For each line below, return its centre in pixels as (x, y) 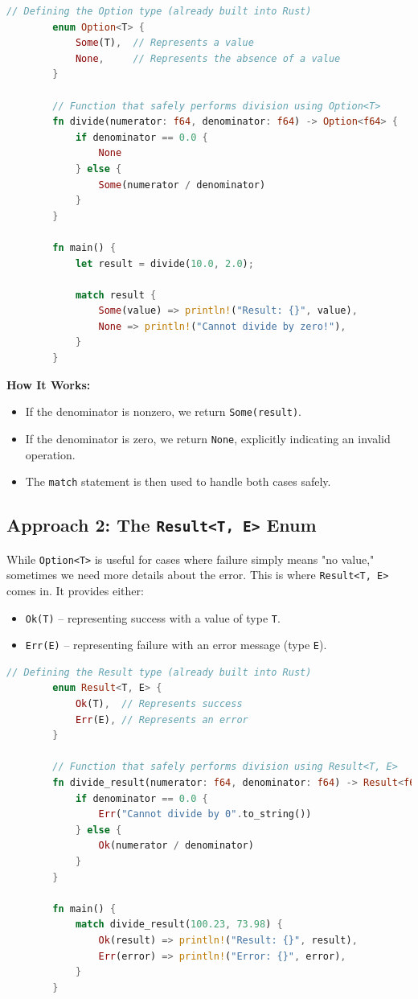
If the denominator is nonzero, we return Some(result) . (164, 411)
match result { (116, 295)
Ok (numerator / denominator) (176, 846)
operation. (50, 454)
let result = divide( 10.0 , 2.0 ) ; (164, 263)
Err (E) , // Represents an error (162, 719)
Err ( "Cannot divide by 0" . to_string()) (205, 814)
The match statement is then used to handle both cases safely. (178, 481)
